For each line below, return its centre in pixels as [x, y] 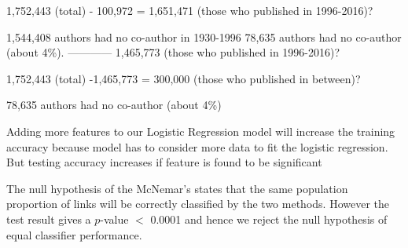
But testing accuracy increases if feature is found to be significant [164, 162]
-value [114, 219]
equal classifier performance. [74, 234]
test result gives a [49, 219]
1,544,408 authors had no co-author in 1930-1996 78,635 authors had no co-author [204, 36]
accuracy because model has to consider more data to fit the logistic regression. [197, 146]
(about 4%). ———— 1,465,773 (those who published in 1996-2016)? [173, 52]
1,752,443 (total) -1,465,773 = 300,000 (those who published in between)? [184, 78]
